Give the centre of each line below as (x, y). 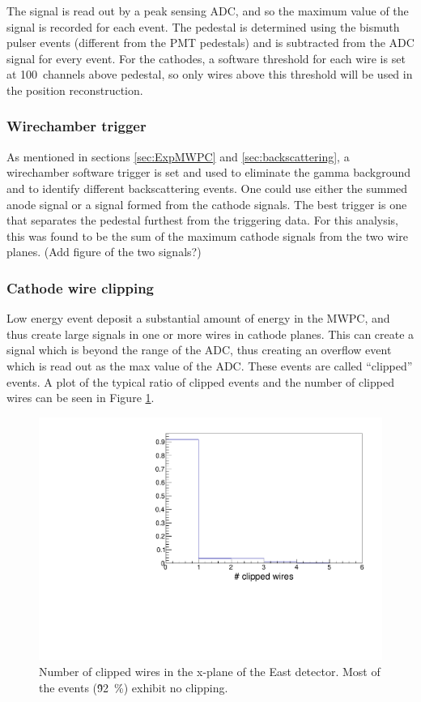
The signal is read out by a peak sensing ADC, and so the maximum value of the (208, 11)
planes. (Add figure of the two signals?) (104, 252)
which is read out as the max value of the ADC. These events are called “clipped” (210, 365)
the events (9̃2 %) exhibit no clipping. (134, 687)
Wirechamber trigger (77, 126)
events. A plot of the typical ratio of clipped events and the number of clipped (200, 381)
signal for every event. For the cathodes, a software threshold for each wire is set (206, 58)
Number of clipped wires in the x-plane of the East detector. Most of (210, 671)
